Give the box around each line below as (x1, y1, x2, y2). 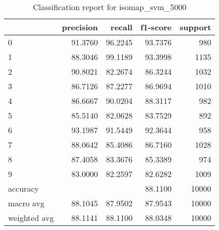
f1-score (140, 21, 172, 33)
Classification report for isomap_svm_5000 (33, 1, 187, 13)
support (180, 21, 211, 33)
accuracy (8, 183, 39, 194)
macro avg (8, 197, 45, 209)
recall (111, 21, 133, 33)
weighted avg (8, 212, 54, 223)
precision (62, 21, 98, 33)
